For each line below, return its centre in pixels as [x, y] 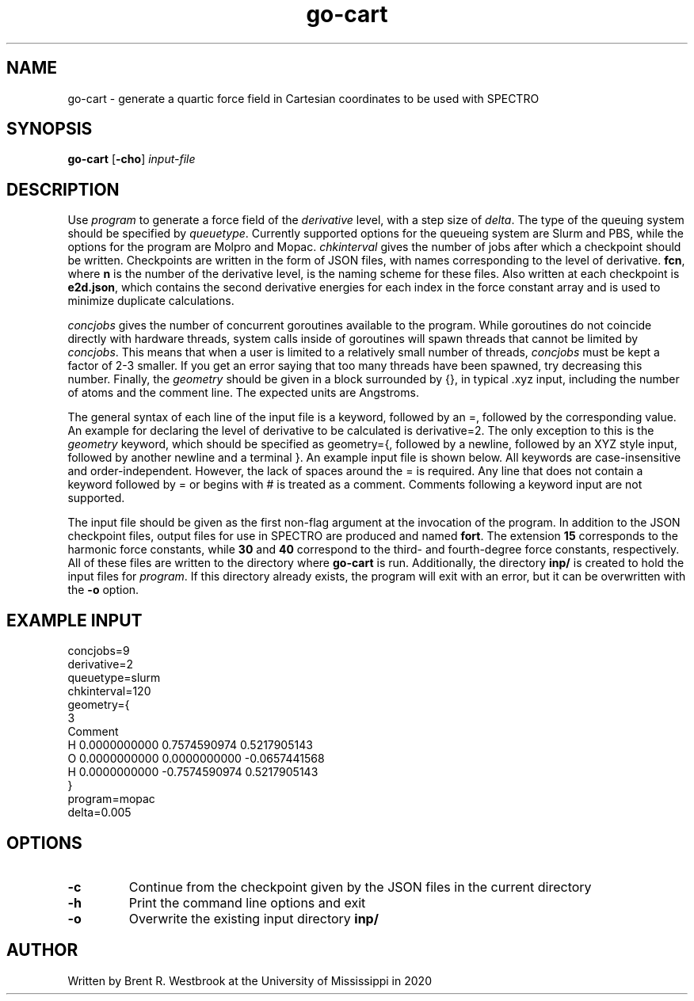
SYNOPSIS [50, 129]
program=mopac [111, 799]
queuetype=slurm [114, 678]
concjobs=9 [99, 651]
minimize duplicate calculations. [151, 301]
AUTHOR [42, 950]
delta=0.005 [99, 813]
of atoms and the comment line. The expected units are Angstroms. [243, 393]
